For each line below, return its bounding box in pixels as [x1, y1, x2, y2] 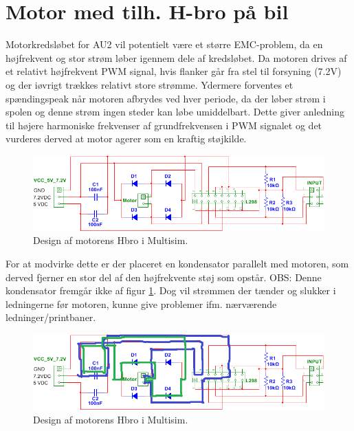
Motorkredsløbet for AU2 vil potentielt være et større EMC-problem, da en [5, 37, 323, 52]
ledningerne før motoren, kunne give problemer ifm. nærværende [5, 296, 277, 311]
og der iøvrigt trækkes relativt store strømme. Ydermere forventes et [5, 77, 294, 91]
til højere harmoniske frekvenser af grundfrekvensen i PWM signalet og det [5, 118, 322, 132]
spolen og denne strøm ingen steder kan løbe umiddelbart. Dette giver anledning [5, 104, 344, 119]
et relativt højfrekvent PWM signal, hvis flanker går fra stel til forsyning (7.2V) [5, 64, 342, 78]
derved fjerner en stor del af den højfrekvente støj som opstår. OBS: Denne [5, 269, 322, 284]
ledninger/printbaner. [5, 310, 96, 324]
